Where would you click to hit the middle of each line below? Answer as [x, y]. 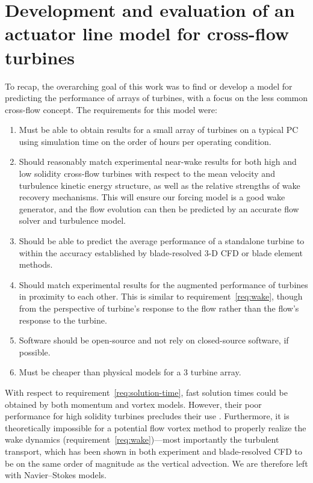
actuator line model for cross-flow [147, 33]
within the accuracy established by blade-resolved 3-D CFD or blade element [161, 252]
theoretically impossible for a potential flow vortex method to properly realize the [156, 427]
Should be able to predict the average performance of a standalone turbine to [162, 241]
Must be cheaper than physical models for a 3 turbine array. [130, 372]
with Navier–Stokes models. [56, 475]
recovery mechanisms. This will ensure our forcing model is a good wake [152, 197]
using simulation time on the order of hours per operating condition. [145, 141]
